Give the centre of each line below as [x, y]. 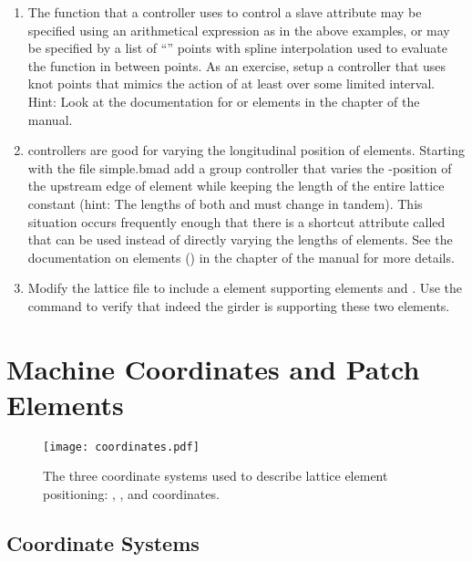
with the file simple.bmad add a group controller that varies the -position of [240, 167]
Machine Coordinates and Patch [213, 368]
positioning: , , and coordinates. [131, 494]
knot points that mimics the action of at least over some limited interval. [231, 83]
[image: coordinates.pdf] [121, 447]
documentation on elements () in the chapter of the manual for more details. [241, 257]
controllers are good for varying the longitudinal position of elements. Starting [246, 150]
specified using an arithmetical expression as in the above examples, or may [239, 30]
